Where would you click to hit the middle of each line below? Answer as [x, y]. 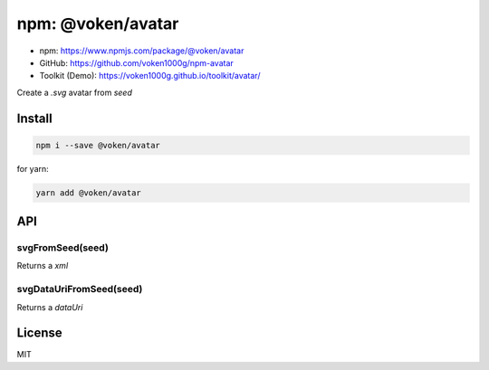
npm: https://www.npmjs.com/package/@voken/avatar [142, 51]
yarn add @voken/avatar [89, 193]
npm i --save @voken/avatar [98, 145]
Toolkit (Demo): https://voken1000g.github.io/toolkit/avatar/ [150, 76]
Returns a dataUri [50, 307]
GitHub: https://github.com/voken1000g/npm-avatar [137, 62]
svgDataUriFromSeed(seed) [80, 289]
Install [35, 118]
